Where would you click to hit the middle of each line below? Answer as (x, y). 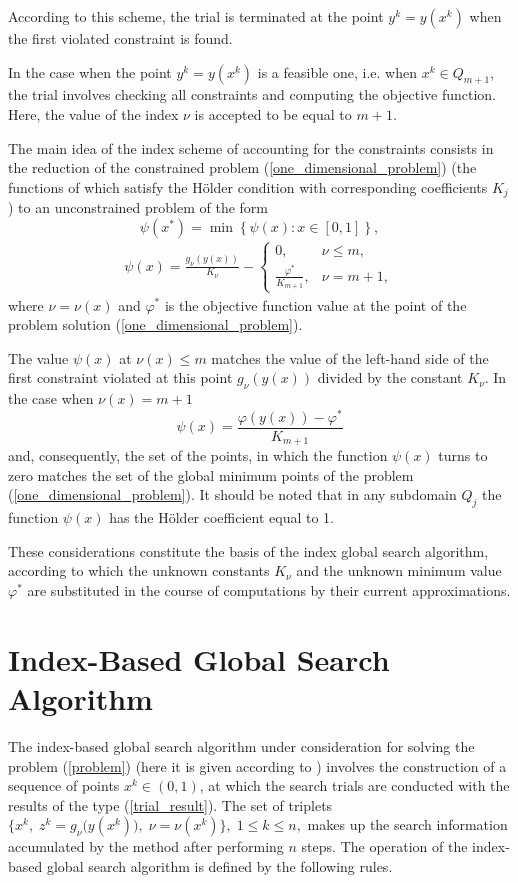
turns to (463, 455)
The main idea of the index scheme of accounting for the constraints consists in (251, 147)
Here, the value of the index (93, 113)
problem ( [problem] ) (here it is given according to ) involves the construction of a (257, 765)
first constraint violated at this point (120, 377)
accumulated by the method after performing (146, 846)
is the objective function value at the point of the (315, 304)
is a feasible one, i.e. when (337, 71)
